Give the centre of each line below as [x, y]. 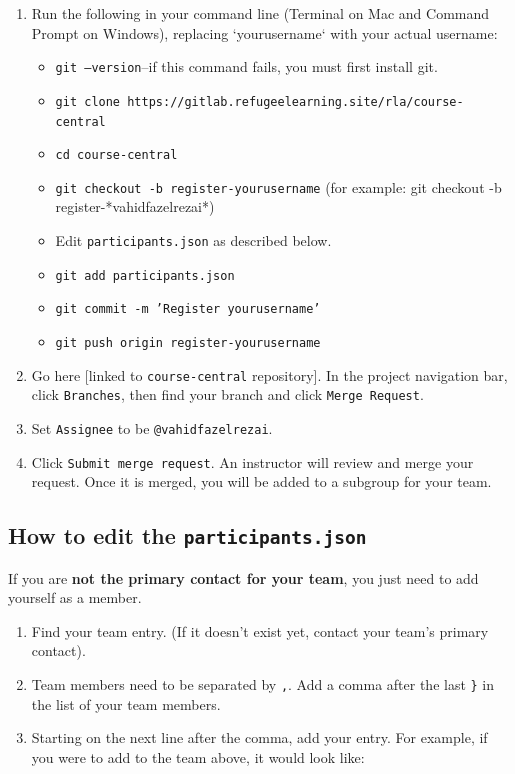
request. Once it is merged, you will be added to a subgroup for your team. [261, 481]
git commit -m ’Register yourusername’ [188, 309]
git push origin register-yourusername [188, 343]
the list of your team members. [126, 703]
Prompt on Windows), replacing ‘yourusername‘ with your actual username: [264, 32]
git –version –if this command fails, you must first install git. [246, 66]
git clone [88, 101]
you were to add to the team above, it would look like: [198, 756]
